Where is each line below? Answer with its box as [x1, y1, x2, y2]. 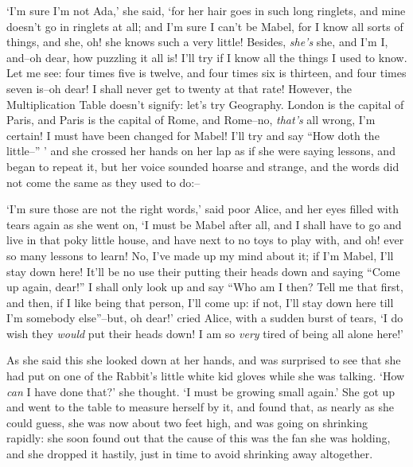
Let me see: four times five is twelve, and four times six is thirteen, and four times [6, 64, 407, 81]
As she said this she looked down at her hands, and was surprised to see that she [6, 352, 401, 368]
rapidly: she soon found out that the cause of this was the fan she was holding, [6, 430, 391, 446]
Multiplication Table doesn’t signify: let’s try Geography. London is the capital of [6, 95, 404, 112]
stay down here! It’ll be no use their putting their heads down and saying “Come [6, 263, 400, 279]
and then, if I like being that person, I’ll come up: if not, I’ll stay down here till [6, 294, 394, 310]
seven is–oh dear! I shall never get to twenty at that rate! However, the [6, 80, 352, 96]
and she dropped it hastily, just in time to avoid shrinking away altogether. [6, 446, 373, 462]
